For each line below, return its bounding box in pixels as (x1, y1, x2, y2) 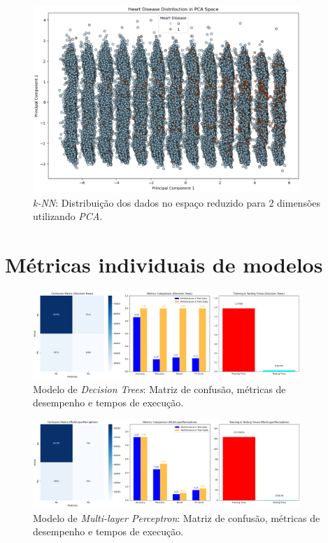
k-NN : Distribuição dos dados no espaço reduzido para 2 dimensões (33, 195, 321, 209)
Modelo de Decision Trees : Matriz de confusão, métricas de (33, 381, 286, 396)
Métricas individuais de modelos (5, 250, 323, 279)
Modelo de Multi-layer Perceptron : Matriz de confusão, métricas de (33, 510, 320, 525)
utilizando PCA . (33, 209, 103, 224)
